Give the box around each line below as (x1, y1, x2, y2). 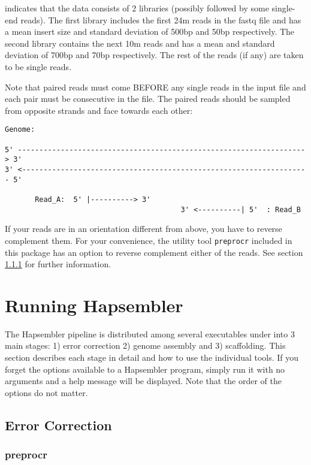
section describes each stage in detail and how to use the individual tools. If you (5, 351, 299, 363)
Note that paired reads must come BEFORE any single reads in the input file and (5, 80, 306, 93)
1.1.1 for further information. (5, 258, 111, 270)
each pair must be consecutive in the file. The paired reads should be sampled (5, 92, 291, 105)
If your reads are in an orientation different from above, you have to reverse (5, 222, 282, 235)
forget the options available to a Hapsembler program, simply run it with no (5, 363, 285, 375)
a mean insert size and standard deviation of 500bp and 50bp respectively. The (5, 25, 295, 38)
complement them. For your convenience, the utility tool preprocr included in (5, 234, 292, 246)
